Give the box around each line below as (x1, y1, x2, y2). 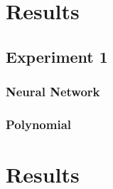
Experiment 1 (6, 45, 108, 67)
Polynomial (6, 115, 72, 133)
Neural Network (6, 83, 100, 101)
